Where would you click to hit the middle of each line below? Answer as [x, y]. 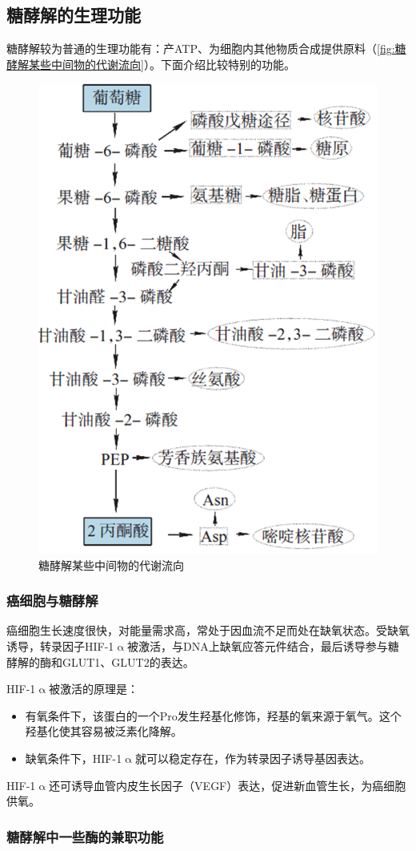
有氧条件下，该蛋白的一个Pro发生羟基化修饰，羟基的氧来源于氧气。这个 [213, 715]
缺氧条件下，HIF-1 [74, 758]
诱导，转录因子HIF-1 [60, 646]
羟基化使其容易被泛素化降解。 [104, 731]
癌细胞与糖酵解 [52, 601]
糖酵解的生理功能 [74, 15]
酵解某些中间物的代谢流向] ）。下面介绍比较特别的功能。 [151, 64]
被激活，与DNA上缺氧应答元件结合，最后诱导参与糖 [263, 646]
